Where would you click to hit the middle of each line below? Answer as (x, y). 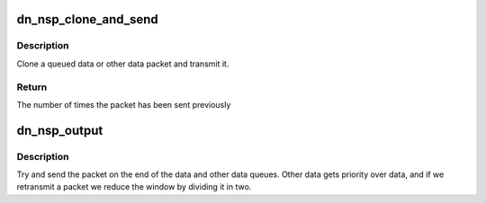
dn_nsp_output (60, 130)
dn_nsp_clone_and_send (88, 19)
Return (32, 87)
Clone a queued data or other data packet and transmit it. (123, 64)
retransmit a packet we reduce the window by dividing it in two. (134, 187)
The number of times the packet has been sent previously (124, 104)
